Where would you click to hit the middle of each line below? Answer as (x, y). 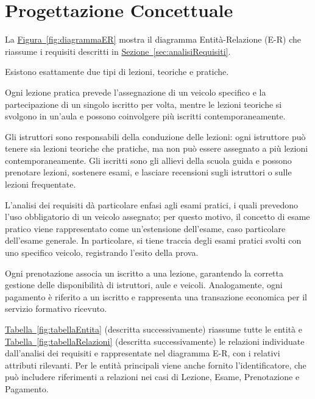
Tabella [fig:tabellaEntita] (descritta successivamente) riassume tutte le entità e (154, 329)
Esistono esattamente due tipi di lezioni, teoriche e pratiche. (117, 72)
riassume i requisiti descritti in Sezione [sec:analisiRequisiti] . (118, 51)
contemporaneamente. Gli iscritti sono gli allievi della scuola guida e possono (148, 160)
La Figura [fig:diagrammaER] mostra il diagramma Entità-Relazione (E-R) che (153, 39)
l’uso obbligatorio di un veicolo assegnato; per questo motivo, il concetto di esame (157, 217)
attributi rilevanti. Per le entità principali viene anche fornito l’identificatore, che (156, 365)
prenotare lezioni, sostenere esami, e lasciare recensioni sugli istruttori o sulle (148, 172)
